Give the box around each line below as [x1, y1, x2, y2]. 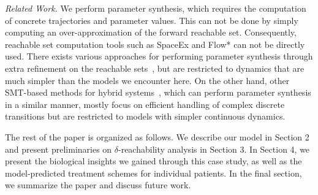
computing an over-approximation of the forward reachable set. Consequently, [5, 26, 297, 39]
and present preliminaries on [5, 142, 112, 155]
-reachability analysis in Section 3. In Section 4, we [118, 142, 310, 155]
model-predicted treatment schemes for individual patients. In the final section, [5, 166, 302, 179]
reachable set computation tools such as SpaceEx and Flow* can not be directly [5, 37, 305, 50]
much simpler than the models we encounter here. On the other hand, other [5, 74, 290, 86]
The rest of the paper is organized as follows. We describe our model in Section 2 [5, 130, 309, 143]
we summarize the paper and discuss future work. [5, 178, 191, 191]
